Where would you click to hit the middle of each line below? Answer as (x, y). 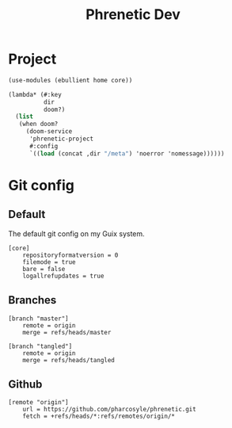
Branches (32, 300)
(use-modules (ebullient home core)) (70, 80)
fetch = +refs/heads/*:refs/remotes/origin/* (99, 417)
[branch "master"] (38, 319)
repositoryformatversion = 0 (70, 255)
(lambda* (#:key (35, 94)
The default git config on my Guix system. (76, 233)
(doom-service (49, 132)
